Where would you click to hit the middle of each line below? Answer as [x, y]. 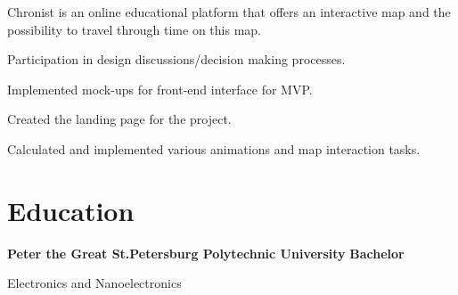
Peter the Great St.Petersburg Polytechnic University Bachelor [206, 253]
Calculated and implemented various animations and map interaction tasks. [214, 148]
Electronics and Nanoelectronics [94, 283]
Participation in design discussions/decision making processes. [176, 59]
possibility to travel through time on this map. [134, 29]
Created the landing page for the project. [119, 119]
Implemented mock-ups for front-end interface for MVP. [160, 89]
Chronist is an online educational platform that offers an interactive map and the [229, 12]
